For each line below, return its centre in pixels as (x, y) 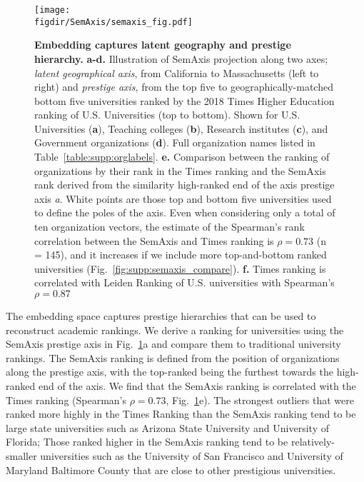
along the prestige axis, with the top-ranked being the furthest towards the (170, 372)
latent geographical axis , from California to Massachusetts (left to (177, 72)
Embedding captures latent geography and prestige (163, 45)
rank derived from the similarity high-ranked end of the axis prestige (184, 185)
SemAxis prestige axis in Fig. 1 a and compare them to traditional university (173, 344)
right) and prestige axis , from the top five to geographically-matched (184, 87)
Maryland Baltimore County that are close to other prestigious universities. (171, 470)
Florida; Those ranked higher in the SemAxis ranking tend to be (147, 442)
